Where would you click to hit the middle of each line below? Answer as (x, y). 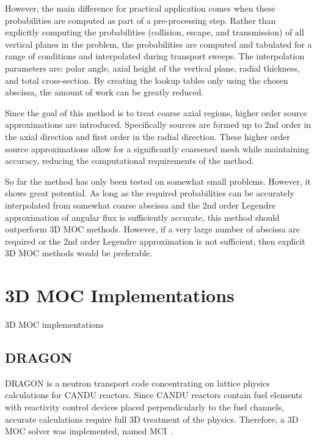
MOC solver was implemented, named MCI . (89, 431)
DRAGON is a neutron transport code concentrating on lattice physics (137, 383)
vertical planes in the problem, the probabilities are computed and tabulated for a (158, 44)
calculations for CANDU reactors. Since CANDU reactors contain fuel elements (154, 395)
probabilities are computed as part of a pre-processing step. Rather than (140, 20)
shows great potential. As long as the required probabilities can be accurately (150, 193)
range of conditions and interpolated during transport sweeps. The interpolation (155, 56)
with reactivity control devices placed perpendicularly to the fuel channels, (144, 406)
